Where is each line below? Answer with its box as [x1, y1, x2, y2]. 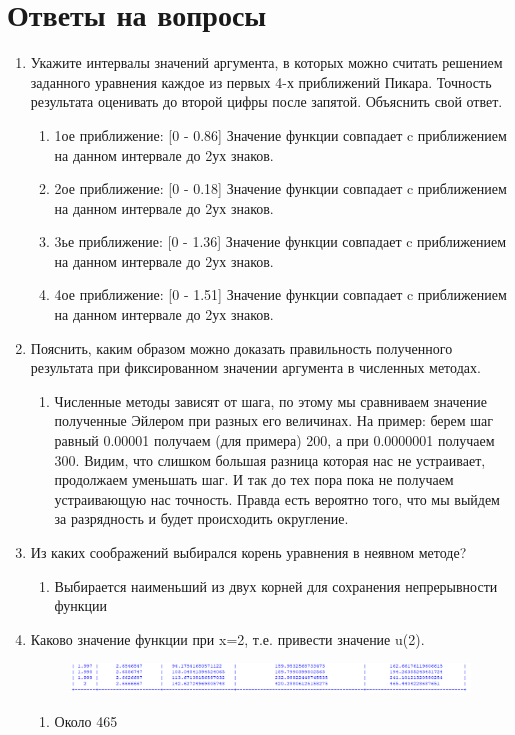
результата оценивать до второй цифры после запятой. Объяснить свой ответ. [30, 91, 503, 112]
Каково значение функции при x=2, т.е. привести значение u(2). [30, 628, 425, 649]
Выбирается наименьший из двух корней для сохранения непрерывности [54, 575, 498, 596]
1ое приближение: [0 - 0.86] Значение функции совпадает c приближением [54, 124, 507, 145]
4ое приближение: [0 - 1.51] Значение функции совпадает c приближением [54, 284, 507, 305]
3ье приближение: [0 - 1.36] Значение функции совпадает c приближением [54, 231, 507, 252]
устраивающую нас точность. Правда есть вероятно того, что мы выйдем [54, 488, 500, 509]
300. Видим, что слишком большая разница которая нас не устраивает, [54, 449, 486, 470]
